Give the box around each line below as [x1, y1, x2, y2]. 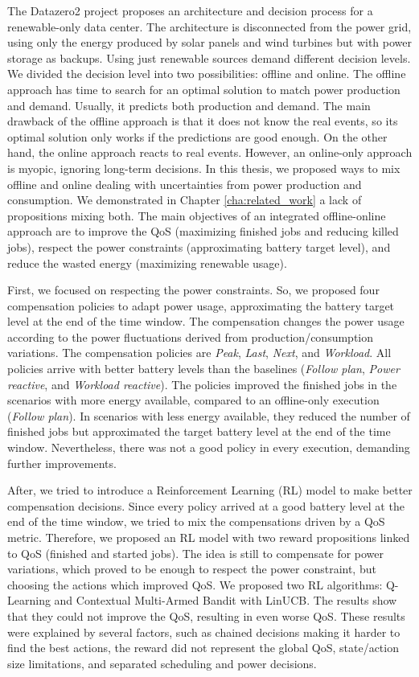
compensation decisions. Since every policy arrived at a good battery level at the [7, 497, 405, 514]
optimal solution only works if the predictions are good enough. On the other [7, 128, 388, 145]
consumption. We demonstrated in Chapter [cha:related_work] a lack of [7, 191, 362, 208]
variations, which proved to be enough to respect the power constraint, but [7, 560, 376, 577]
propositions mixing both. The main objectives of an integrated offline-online [7, 207, 386, 224]
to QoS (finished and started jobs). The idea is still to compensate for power [7, 544, 384, 561]
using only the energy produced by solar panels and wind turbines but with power [7, 34, 413, 51]
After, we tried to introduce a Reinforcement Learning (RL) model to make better [7, 482, 413, 499]
